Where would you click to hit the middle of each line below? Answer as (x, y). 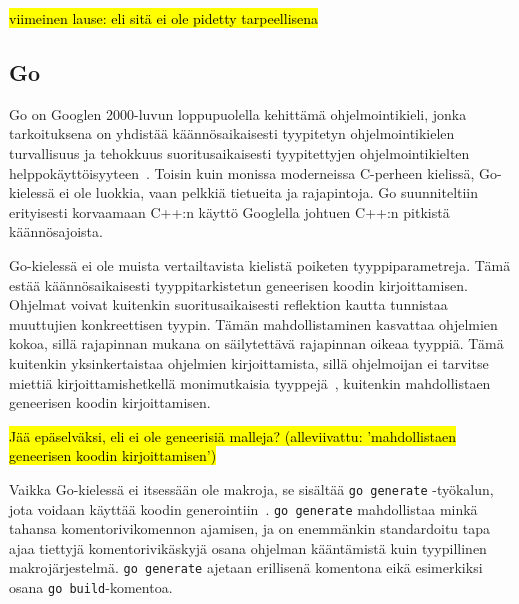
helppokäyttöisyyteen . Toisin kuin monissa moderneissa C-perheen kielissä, (242, 172)
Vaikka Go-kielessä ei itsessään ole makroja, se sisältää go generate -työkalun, (251, 488)
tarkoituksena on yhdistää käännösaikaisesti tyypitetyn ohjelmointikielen (232, 133)
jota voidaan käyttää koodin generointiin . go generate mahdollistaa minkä (243, 508)
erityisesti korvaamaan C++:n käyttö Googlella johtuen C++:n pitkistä (229, 211)
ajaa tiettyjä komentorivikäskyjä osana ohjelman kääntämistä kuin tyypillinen (248, 547)
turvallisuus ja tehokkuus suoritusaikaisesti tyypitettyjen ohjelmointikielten (239, 152)
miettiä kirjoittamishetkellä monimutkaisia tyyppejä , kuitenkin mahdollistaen (250, 382)
